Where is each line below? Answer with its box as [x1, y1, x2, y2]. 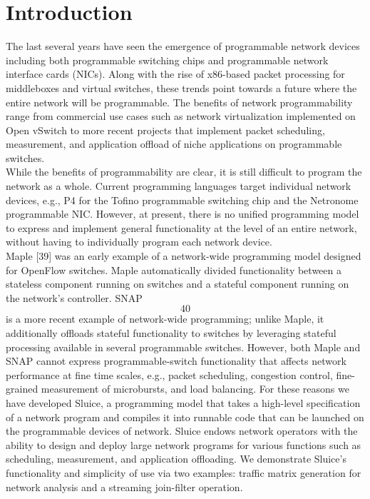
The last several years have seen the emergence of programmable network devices [6, 39, 360, 54]
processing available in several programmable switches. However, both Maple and [6, 339, 361, 354]
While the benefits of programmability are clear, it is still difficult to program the [6, 164, 362, 179]
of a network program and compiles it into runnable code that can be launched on [6, 409, 364, 424]
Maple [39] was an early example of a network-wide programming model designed [6, 248, 361, 263]
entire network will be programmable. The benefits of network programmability [6, 94, 353, 109]
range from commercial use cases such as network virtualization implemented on [6, 109, 356, 124]
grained [6, 381, 38, 396]
